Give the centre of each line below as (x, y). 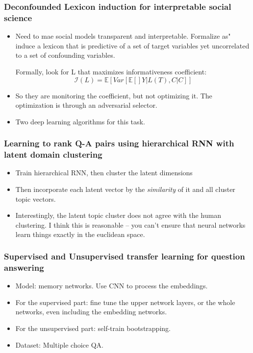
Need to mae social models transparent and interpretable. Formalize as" (123, 36)
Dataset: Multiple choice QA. (59, 344)
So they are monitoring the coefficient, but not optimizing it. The (114, 95)
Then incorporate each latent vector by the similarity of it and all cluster (125, 189)
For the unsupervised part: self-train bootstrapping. (93, 328)
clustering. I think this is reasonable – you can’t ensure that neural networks (130, 224)
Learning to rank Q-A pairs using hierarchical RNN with (119, 143)
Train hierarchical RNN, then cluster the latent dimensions (104, 173)
